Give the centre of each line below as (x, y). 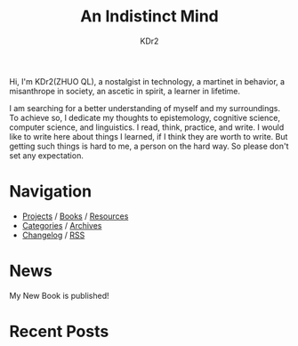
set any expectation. (47, 155)
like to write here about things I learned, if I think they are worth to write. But (149, 136)
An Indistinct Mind (149, 16)
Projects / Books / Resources (75, 216)
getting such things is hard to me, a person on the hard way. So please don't (149, 146)
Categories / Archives (62, 225)
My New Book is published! (59, 295)
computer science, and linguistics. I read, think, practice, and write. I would (147, 127)
